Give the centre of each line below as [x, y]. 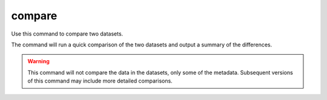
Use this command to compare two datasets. [67, 34]
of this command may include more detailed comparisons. [100, 81]
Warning [38, 61]
